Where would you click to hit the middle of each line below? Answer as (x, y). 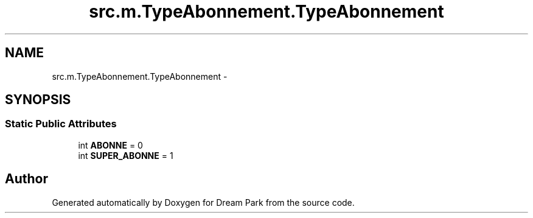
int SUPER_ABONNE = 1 (126, 155)
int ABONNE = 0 (110, 145)
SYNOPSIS (38, 100)
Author (26, 179)
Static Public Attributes (61, 124)
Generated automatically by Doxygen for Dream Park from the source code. (203, 202)
